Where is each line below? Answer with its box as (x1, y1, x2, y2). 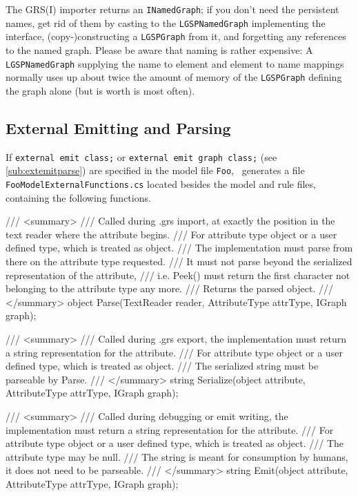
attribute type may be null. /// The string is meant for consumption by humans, (6, 449, 348, 464)
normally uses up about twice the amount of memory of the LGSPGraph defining (6, 70, 342, 84)
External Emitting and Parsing (6, 117, 231, 138)
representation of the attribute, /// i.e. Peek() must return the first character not (6, 267, 350, 282)
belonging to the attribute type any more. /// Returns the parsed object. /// (6, 281, 333, 296)
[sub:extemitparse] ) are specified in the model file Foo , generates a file (6, 163, 305, 178)
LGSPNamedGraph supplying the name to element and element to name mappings (6, 56, 344, 70)
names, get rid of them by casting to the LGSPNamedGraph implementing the (6, 15, 326, 30)
